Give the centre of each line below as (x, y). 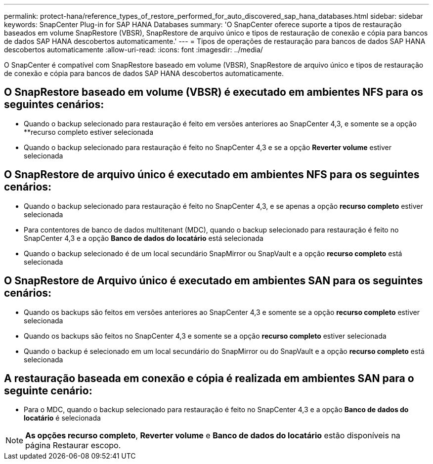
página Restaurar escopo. (73, 445)
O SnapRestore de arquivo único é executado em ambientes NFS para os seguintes (212, 175)
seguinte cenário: (48, 390)
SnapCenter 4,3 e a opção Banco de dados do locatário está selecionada (144, 238)
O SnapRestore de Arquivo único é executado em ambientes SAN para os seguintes (214, 281)
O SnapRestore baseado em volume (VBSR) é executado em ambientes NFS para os (214, 92)
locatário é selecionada (62, 418)
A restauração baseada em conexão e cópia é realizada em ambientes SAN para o (209, 378)
